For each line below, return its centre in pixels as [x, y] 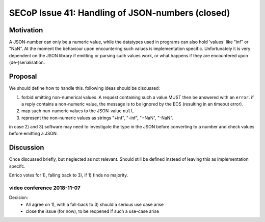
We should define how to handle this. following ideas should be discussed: [85, 88]
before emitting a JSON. [34, 134]
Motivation [26, 30]
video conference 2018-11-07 [45, 188]
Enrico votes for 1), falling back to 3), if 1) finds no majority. [68, 175]
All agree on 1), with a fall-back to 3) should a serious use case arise [95, 204]
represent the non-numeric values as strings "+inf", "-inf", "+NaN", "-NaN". [97, 118]
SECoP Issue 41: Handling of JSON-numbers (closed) [119, 13]
